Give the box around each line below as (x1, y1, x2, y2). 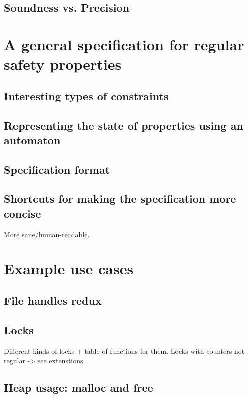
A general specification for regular (4, 34, 244, 54)
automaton (4, 132, 61, 147)
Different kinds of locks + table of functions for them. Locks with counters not (4, 345, 245, 356)
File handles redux (4, 293, 102, 308)
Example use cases (4, 258, 134, 279)
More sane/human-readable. (4, 229, 90, 239)
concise (4, 205, 41, 221)
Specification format (4, 161, 110, 177)
